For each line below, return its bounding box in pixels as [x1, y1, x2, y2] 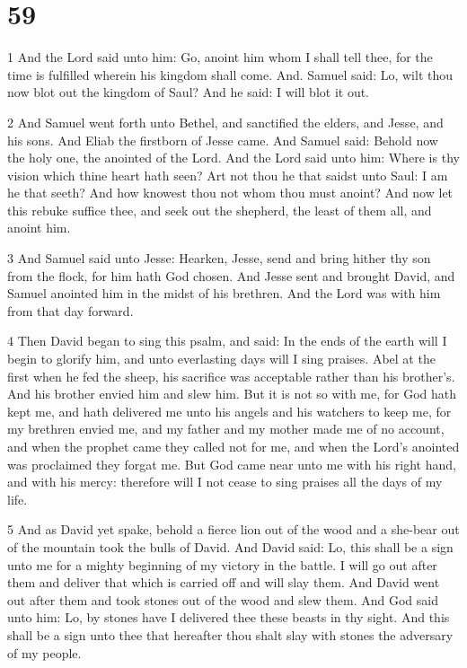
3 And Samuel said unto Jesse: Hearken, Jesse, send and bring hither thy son [7, 249, 431, 268]
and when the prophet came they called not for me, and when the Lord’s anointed [7, 437, 460, 455]
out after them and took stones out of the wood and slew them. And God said [7, 590, 438, 609]
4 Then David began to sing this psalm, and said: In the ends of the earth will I [7, 331, 447, 350]
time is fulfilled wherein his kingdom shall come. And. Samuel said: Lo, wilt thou [7, 65, 454, 83]
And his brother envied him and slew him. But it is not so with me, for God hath [7, 384, 457, 403]
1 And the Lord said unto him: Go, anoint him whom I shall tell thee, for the [7, 48, 433, 66]
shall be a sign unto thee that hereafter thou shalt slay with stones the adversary [7, 625, 454, 644]
